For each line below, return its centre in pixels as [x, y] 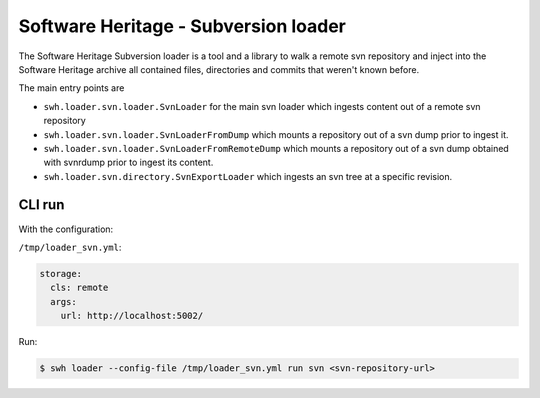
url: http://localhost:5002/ [132, 316]
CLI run [41, 205]
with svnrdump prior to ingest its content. [128, 162]
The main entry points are [71, 88]
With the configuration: [66, 229]
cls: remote [79, 288]
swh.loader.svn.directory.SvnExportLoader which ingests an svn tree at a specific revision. [248, 176]
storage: [61, 273]
